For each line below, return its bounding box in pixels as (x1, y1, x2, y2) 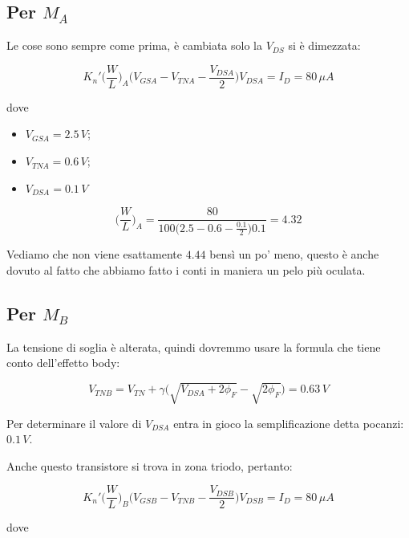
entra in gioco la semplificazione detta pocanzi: (173, 414, 404, 431)
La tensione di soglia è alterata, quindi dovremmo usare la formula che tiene (6, 338, 381, 355)
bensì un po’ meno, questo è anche (209, 246, 379, 263)
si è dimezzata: (288, 37, 361, 54)
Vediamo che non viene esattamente (6, 246, 182, 263)
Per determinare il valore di (6, 414, 142, 431)
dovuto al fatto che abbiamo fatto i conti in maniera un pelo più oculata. (6, 262, 366, 279)
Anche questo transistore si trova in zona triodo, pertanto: (6, 457, 293, 474)
